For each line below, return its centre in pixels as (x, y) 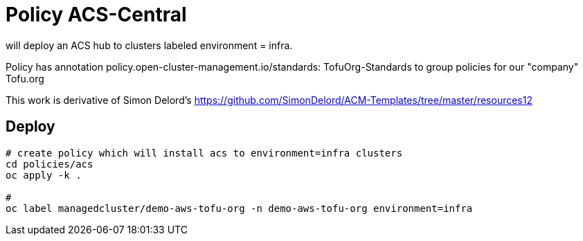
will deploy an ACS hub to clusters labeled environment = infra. (149, 45)
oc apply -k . (44, 175)
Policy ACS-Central (96, 15)
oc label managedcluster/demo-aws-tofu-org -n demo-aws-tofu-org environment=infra (239, 208)
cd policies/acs (50, 164)
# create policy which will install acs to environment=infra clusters (204, 153)
